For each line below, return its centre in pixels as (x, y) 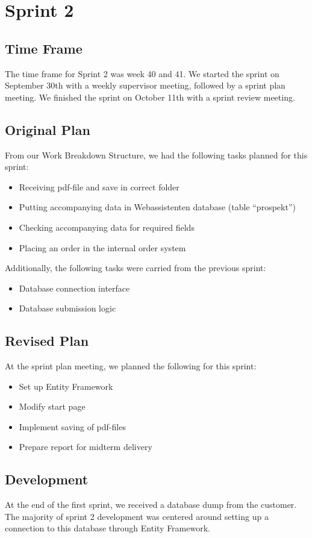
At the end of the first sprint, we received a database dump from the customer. (151, 505)
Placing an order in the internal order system (102, 247)
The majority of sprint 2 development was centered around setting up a (137, 516)
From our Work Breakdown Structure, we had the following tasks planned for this (156, 155)
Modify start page (52, 406)
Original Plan (48, 129)
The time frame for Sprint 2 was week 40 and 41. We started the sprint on (142, 73)
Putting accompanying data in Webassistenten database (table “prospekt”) (157, 207)
